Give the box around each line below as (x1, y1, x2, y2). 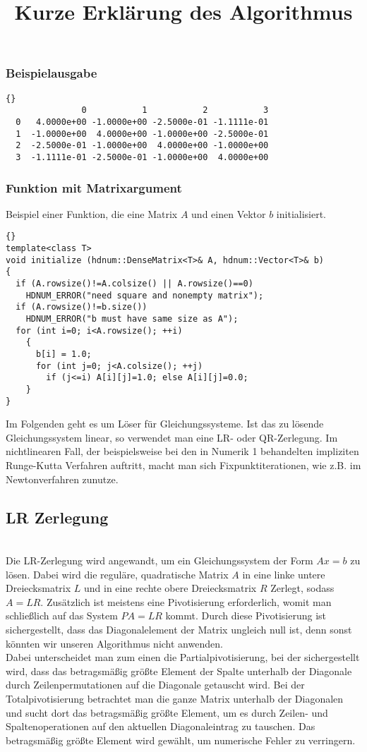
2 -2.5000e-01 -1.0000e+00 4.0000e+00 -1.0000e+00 (16, 140, 269, 151)
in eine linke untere (242, 566, 325, 581)
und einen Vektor (191, 206, 266, 221)
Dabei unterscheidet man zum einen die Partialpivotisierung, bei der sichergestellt (6, 650, 360, 665)
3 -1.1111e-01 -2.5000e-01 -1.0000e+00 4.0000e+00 (16, 152, 269, 162)
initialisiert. (276, 206, 327, 221)
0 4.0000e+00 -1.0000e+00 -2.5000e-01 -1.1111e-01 (16, 116, 269, 127)
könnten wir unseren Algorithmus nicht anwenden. (6, 636, 223, 650)
